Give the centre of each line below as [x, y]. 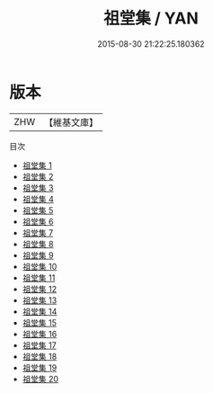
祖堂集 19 [40, 367]
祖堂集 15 [39, 322]
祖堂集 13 [40, 300]
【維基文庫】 [71, 122]
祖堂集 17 [39, 345]
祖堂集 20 [40, 379]
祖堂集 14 [40, 311]
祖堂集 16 [40, 334]
